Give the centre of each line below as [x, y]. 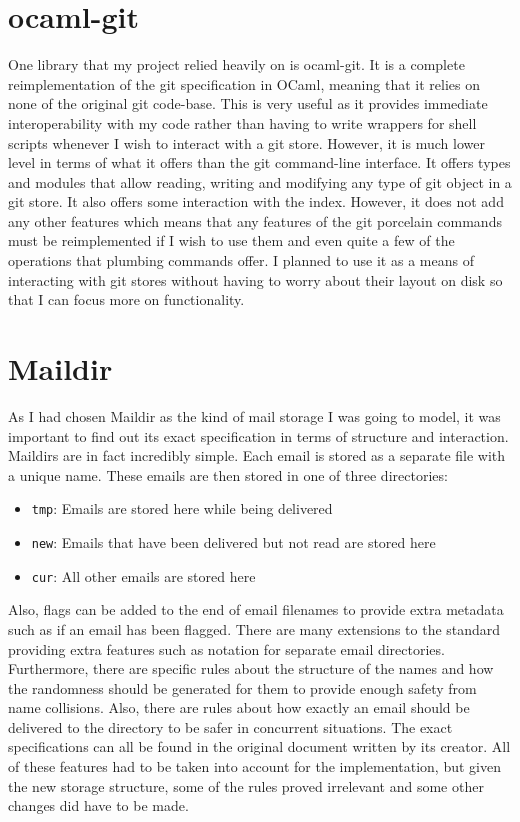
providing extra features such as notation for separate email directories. [226, 648]
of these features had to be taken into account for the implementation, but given [254, 766]
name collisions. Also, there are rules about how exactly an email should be [239, 707]
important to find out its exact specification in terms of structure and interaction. [258, 435]
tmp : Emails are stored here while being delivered [182, 508]
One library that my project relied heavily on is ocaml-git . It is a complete [236, 64]
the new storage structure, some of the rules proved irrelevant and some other [246, 785]
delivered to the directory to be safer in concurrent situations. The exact [230, 726]
